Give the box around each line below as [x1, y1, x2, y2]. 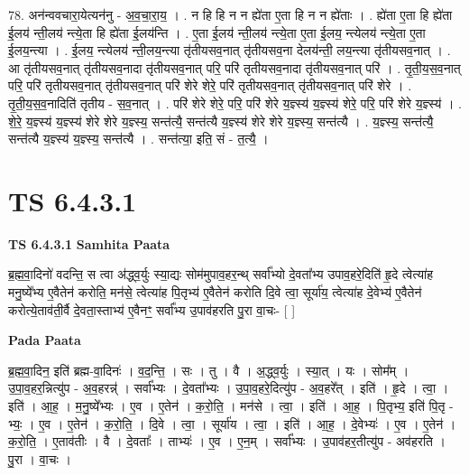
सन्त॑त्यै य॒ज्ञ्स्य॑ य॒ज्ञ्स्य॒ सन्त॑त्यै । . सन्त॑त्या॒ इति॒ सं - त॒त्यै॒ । [8, 129, 269, 148]
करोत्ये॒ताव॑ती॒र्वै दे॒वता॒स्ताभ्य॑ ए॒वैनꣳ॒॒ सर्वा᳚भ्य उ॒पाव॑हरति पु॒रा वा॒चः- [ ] [8, 300, 296, 319]
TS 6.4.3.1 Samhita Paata [8, 234, 170, 253]
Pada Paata [8, 331, 81, 349]
